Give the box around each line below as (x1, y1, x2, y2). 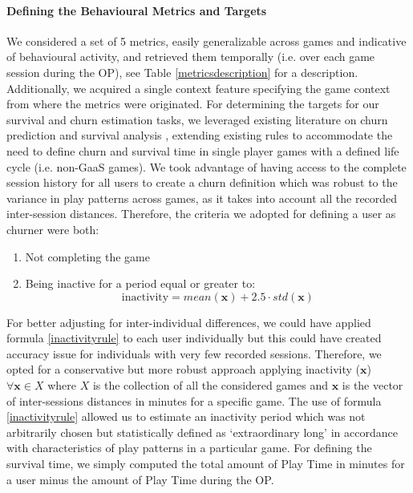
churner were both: (6, 220, 99, 237)
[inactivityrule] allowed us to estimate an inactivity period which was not (6, 408, 366, 425)
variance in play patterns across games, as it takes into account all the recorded (6, 189, 398, 206)
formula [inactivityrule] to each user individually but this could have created (6, 329, 382, 346)
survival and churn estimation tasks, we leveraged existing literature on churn (6, 111, 388, 127)
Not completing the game (25, 248, 150, 265)
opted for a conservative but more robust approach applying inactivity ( (6, 361, 360, 378)
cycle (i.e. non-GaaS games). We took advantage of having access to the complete (6, 158, 407, 175)
